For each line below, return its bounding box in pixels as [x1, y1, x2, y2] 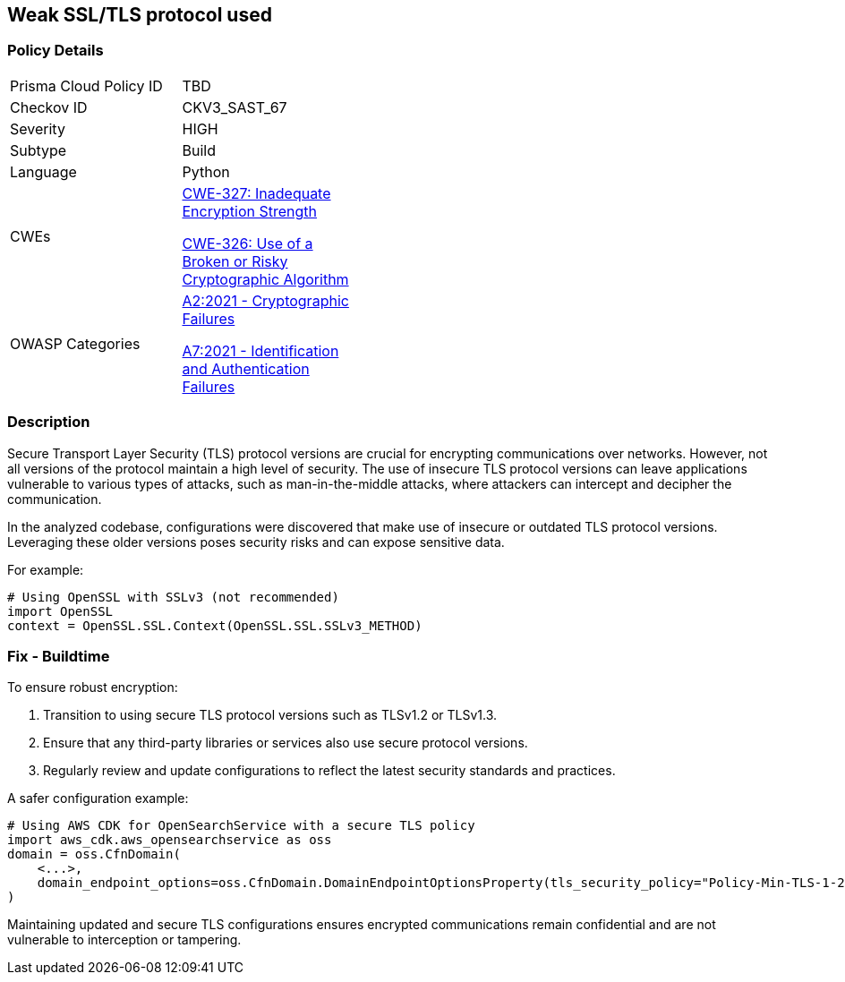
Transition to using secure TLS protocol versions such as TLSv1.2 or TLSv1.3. [43, 707, 498, 723]
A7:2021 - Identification [182, 341, 339, 360]
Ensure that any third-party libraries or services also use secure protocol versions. [43, 735, 528, 751]
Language [10, 162, 77, 181]
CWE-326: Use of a [182, 234, 313, 252]
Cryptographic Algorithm [182, 269, 349, 288]
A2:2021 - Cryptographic [182, 291, 349, 310]
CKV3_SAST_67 [182, 98, 287, 116]
